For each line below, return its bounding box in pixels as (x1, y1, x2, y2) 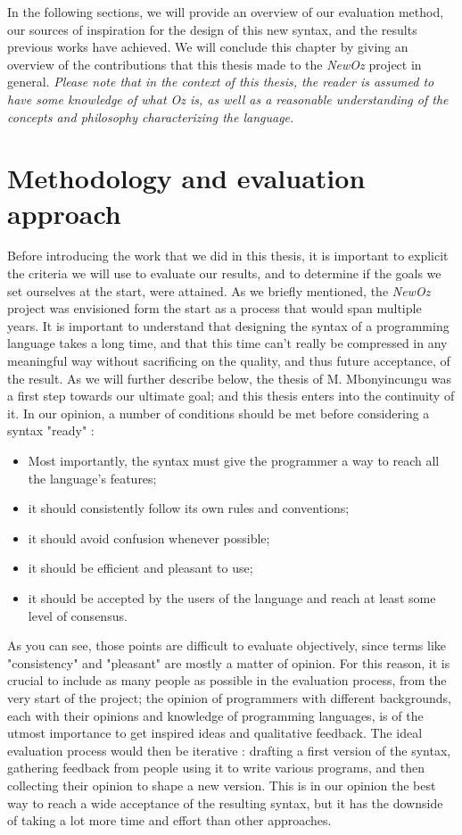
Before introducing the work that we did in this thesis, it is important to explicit (7, 246, 449, 265)
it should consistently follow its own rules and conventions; (28, 499, 350, 517)
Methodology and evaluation (7, 160, 366, 196)
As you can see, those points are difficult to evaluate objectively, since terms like (7, 636, 447, 655)
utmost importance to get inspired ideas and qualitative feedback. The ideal (7, 723, 423, 742)
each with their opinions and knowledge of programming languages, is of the (7, 706, 424, 724)
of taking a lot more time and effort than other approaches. (7, 811, 332, 830)
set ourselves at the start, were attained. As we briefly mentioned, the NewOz (7, 281, 431, 300)
